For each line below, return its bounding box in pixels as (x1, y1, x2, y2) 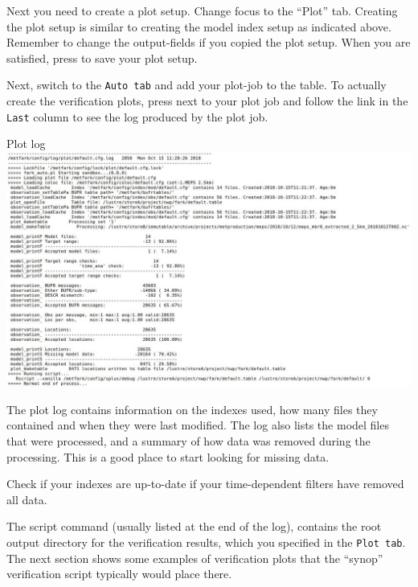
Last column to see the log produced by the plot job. (6, 108, 268, 125)
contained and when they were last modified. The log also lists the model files (6, 417, 389, 433)
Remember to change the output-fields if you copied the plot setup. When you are (6, 34, 411, 51)
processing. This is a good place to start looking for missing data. (6, 448, 330, 465)
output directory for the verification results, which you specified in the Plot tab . (6, 533, 406, 550)
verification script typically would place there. (6, 565, 232, 582)
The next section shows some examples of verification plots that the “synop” (6, 549, 383, 566)
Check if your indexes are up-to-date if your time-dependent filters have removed (6, 475, 404, 492)
